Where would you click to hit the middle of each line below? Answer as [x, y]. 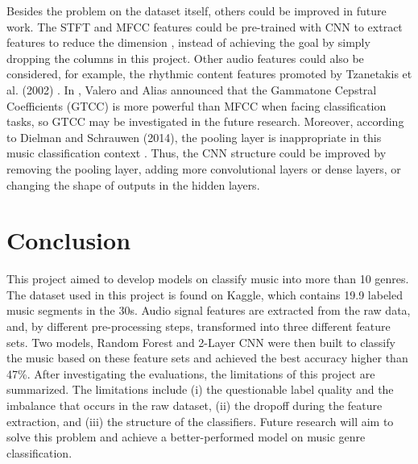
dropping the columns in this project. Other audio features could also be [185, 58]
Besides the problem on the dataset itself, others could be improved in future [197, 10]
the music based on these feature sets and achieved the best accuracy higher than [207, 358]
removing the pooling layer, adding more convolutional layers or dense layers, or [204, 168]
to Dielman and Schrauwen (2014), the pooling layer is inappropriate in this [194, 137]
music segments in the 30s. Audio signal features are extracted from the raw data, [209, 310]
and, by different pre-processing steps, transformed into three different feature [199, 326]
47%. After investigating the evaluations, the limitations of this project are [191, 373]
